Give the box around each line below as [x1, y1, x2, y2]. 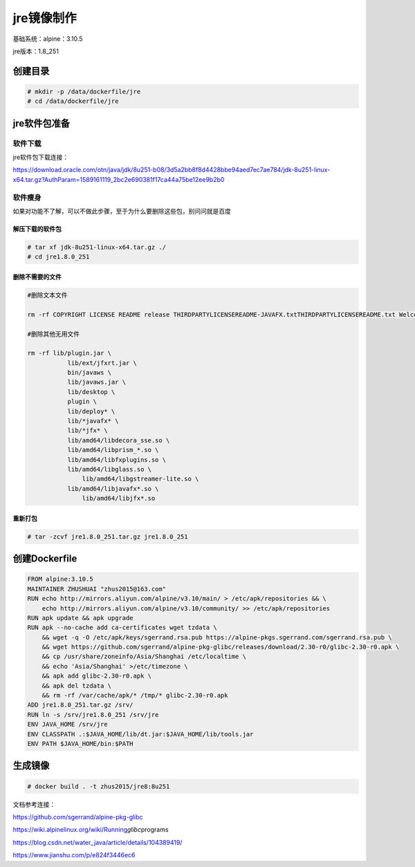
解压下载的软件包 [12, 225, 62, 233]
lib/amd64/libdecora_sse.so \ [67, 436, 170, 444]
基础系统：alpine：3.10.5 [12, 35, 83, 43]
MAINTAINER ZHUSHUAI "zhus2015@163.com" [27, 585, 166, 593]
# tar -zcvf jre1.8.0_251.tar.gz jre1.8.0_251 [27, 532, 188, 541]
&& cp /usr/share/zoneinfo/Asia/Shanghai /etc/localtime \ [41, 653, 247, 660]
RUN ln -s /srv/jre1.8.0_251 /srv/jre [27, 711, 159, 718]
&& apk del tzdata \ [41, 682, 112, 689]
